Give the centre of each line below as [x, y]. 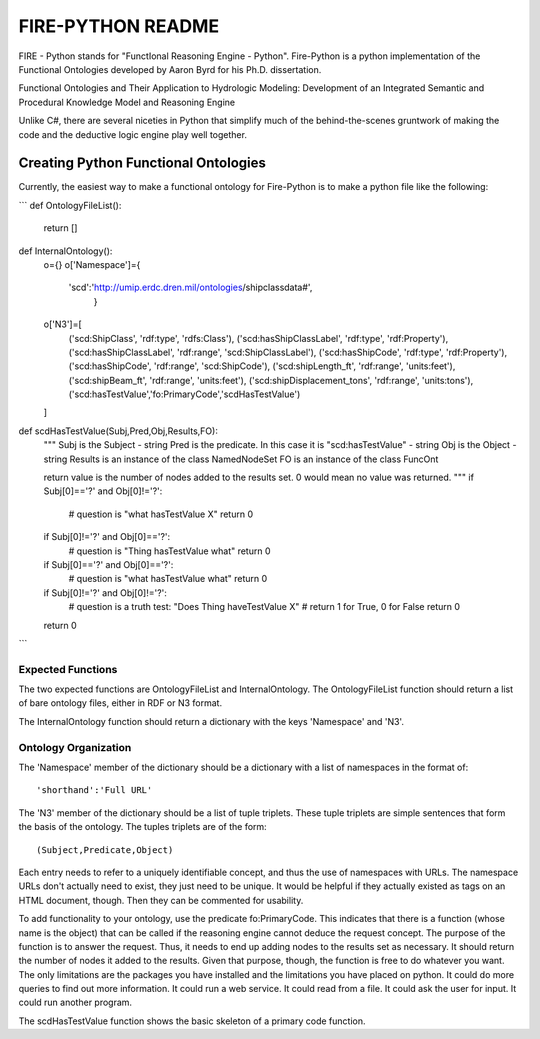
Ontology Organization [75, 747]
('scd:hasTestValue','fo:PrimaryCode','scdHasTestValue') [184, 394]
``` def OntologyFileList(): [70, 205]
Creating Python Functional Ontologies [142, 163]
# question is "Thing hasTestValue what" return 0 [169, 551]
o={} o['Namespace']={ [92, 264]
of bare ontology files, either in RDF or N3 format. [120, 703]
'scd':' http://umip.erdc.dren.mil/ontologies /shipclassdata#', [190, 287]
